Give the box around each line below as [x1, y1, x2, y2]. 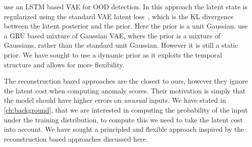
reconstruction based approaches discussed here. [4, 133, 148, 144]
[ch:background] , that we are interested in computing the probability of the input [4, 104, 248, 115]
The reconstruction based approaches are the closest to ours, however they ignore [4, 76, 248, 86]
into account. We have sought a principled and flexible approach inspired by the [4, 124, 244, 134]
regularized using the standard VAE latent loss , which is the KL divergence [4, 11, 234, 21]
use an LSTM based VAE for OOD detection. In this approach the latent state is [4, 1, 248, 11]
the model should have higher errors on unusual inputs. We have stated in [4, 95, 226, 105]
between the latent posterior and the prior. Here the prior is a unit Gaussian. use [4, 21, 248, 31]
